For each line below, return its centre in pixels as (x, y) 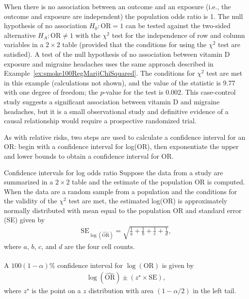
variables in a (24, 44)
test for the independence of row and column (178, 35)
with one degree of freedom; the (51, 92)
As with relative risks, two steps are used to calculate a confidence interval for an (125, 137)
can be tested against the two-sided (178, 25)
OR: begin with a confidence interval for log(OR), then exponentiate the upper (121, 146)
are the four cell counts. (100, 246)
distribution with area (121, 291)
